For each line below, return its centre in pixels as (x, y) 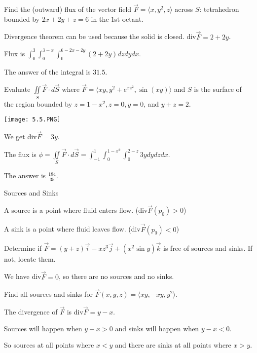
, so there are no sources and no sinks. (116, 276)
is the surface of (218, 89)
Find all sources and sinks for (48, 294)
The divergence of (31, 312)
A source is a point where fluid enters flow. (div (76, 210)
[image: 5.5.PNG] (32, 120)
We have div (23, 276)
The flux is (20, 154)
